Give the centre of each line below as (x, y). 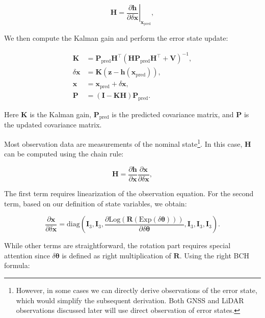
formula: (17, 265)
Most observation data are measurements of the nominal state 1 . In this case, (123, 143)
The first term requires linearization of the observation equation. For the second (129, 193)
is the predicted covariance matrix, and (173, 114)
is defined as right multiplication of (116, 255)
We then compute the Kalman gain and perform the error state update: (116, 38)
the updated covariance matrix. (53, 125)
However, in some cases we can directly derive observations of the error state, (137, 290)
